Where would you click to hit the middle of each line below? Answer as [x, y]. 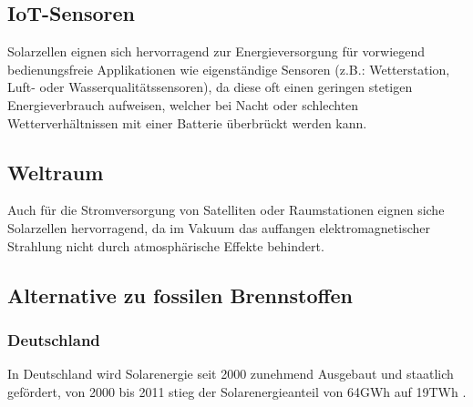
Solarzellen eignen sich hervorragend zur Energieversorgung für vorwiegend [216, 51]
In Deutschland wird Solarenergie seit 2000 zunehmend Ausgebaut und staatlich [231, 374]
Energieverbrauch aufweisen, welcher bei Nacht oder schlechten [183, 104]
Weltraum [56, 172]
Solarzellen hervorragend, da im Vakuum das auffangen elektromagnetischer [219, 227]
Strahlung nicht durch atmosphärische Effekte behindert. [166, 245]
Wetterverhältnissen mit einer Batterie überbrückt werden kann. [187, 122]
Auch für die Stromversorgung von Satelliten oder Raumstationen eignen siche [226, 210]
